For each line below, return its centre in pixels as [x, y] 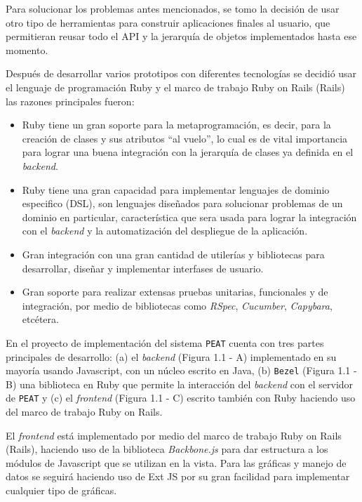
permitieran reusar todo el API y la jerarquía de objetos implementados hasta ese [181, 36]
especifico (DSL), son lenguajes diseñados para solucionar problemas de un [182, 203]
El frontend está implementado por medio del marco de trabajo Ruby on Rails [174, 435]
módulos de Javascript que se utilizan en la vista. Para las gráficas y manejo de [176, 462]
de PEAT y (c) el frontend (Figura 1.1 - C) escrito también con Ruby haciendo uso [181, 398]
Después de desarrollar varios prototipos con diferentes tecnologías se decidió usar [181, 73]
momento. [27, 49]
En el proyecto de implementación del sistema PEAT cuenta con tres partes [165, 342]
